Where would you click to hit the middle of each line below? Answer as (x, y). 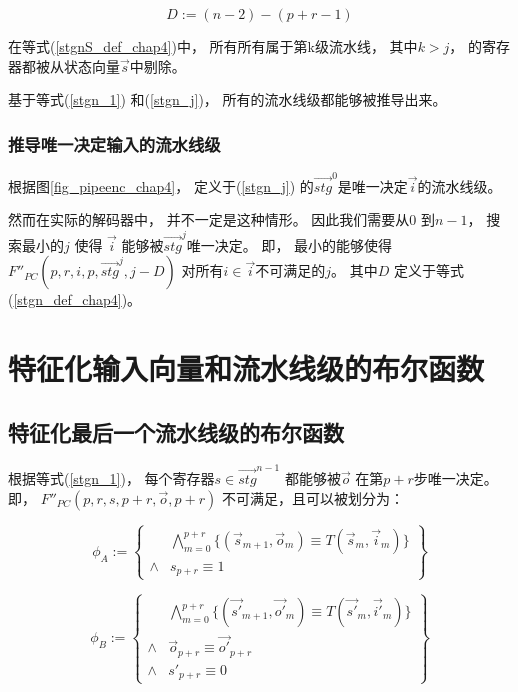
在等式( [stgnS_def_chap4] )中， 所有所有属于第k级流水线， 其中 (213, 46)
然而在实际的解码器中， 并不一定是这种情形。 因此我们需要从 (209, 219)
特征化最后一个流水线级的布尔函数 (176, 431)
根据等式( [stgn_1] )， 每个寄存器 (111, 478)
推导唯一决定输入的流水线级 (114, 143)
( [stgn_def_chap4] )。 (75, 299)
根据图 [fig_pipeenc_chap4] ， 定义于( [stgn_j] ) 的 (161, 185)
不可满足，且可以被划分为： (312, 497)
